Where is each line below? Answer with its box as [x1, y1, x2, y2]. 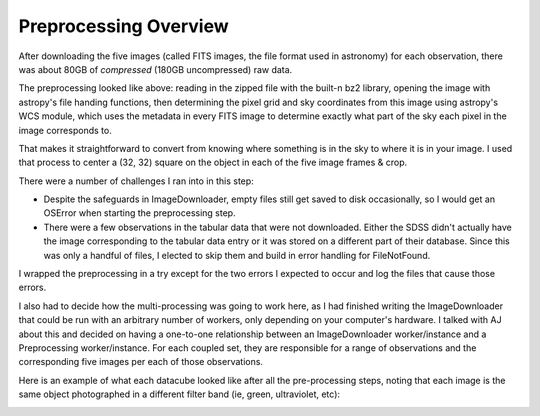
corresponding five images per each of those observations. [18, 356, 264, 368]
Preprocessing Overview [18, 15, 229, 37]
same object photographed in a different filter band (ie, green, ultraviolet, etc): [18, 388, 340, 400]
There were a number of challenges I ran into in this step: [18, 175, 254, 187]
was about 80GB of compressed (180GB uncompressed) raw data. [18, 63, 293, 75]
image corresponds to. [18, 124, 112, 136]
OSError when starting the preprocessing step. [43, 207, 236, 219]
